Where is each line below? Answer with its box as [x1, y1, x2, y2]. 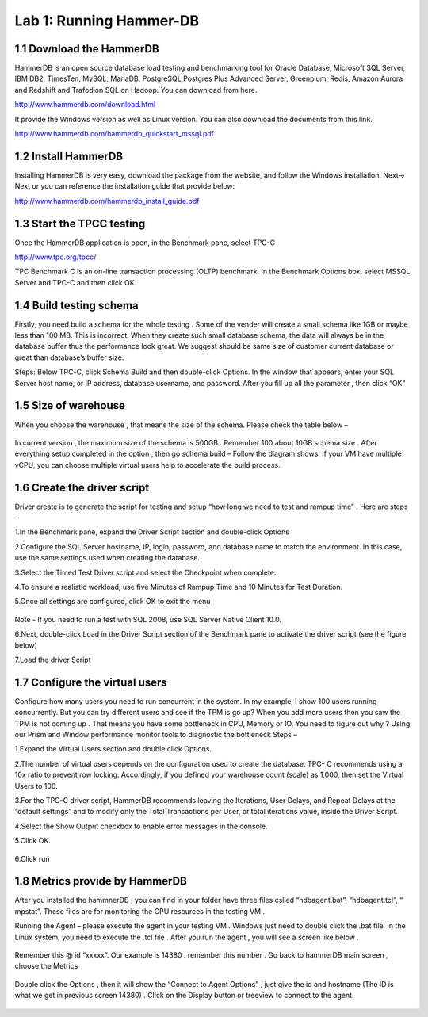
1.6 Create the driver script [14, 480, 150, 495]
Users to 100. [14, 781, 59, 790]
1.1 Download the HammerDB [14, 42, 160, 55]
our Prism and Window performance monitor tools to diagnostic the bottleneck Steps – [14, 730, 297, 739]
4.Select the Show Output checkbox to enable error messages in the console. [14, 821, 269, 831]
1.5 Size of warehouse [14, 399, 126, 412]
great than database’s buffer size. [14, 353, 124, 362]
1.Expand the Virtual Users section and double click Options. [14, 744, 212, 754]
